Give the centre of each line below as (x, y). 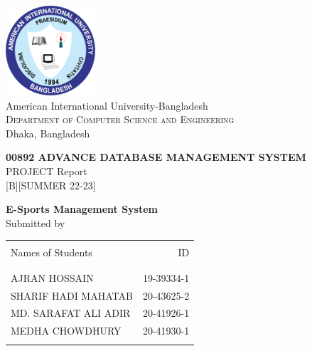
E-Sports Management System (82, 209)
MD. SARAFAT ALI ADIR (71, 313)
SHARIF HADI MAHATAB (72, 295)
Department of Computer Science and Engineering (120, 119)
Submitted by (36, 222)
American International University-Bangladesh (107, 105)
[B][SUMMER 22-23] (51, 185)
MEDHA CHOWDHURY (66, 331)
